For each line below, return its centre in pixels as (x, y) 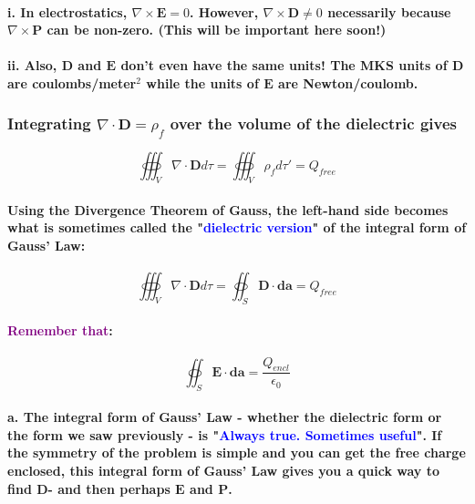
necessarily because (389, 11)
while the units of (202, 82)
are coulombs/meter (72, 82)
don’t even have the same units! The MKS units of (284, 65)
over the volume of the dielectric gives (313, 123)
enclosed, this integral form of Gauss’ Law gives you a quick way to (224, 470)
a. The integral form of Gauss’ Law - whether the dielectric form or (225, 417)
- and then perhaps (109, 488)
